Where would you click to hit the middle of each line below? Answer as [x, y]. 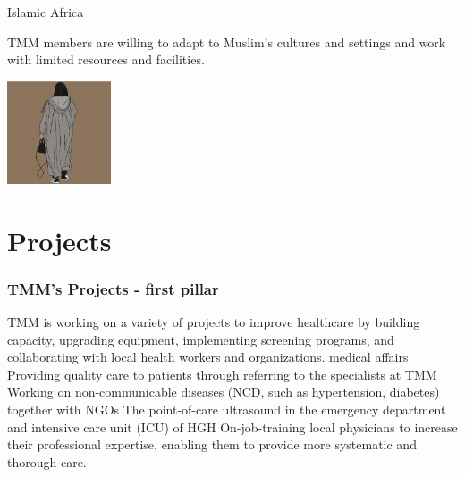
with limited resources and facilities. [106, 59]
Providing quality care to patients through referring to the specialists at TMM [222, 374]
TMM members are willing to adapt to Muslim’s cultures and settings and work [227, 42]
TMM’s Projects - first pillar [113, 288]
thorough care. [47, 461]
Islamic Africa [46, 12]
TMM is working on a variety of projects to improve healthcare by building [214, 321]
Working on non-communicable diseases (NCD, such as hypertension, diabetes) [224, 392]
